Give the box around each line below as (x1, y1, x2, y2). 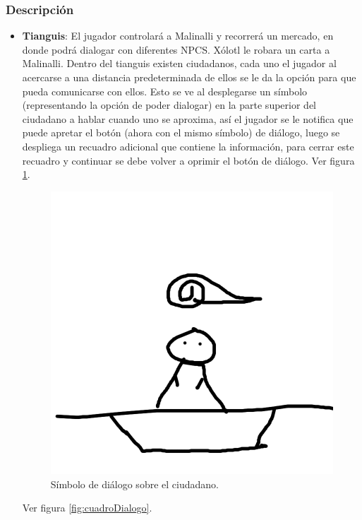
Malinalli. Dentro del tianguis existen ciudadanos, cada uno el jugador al (22, 56, 337, 71)
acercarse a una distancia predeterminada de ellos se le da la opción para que (22, 70, 356, 84)
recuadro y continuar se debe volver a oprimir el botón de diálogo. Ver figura (22, 153, 355, 167)
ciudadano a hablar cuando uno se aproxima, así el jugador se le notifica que (22, 111, 354, 126)
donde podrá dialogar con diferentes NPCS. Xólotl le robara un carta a (22, 42, 330, 57)
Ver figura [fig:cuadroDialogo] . (22, 500, 152, 515)
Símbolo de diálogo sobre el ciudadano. (50, 476, 219, 491)
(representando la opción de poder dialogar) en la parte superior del (22, 97, 316, 112)
